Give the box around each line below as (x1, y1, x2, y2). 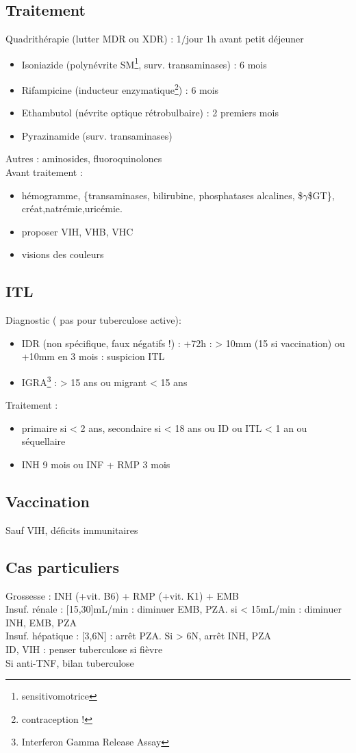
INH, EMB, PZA (5, 615, 77, 629)
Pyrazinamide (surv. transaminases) (21, 128, 173, 142)
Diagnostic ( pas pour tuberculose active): (5, 313, 181, 327)
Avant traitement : (5, 165, 83, 179)
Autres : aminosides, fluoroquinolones (5, 151, 162, 166)
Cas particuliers (5, 556, 120, 577)
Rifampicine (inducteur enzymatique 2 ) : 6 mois (21, 81, 219, 97)
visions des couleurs (21, 247, 104, 261)
